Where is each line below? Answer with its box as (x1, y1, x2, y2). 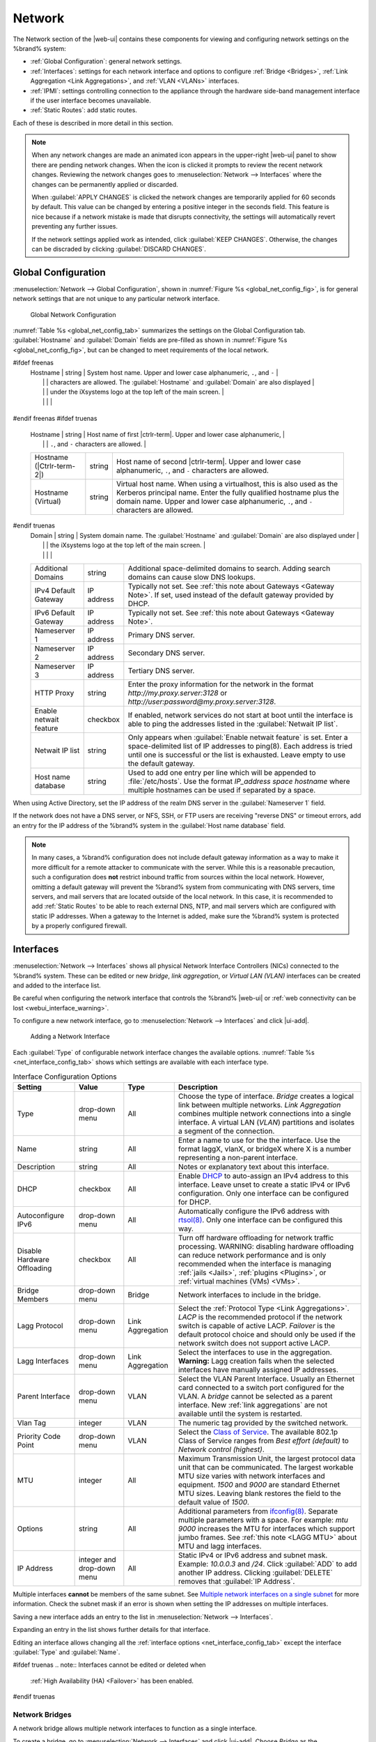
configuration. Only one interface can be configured (178, 1189, 349, 1198)
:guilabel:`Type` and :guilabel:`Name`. (13, 1648, 120, 1656)
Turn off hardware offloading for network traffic (178, 1233, 334, 1242)
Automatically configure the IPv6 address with (178, 1206, 330, 1216)
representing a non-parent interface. (178, 1153, 299, 1162)
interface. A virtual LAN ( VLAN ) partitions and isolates (178, 1118, 355, 1127)
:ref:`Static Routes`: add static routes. (30, 106, 137, 114)
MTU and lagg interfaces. (178, 1541, 262, 1550)
